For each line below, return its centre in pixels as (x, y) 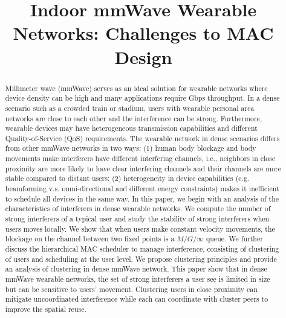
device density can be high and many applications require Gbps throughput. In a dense (142, 98)
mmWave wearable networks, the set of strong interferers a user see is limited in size (138, 279)
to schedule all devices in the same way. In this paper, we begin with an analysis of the (142, 198)
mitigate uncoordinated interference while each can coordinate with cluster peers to (137, 299)
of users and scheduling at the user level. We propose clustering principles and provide (141, 259)
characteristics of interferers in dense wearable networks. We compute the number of (138, 208)
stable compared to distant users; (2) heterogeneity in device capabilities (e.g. (127, 178)
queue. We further (234, 239)
